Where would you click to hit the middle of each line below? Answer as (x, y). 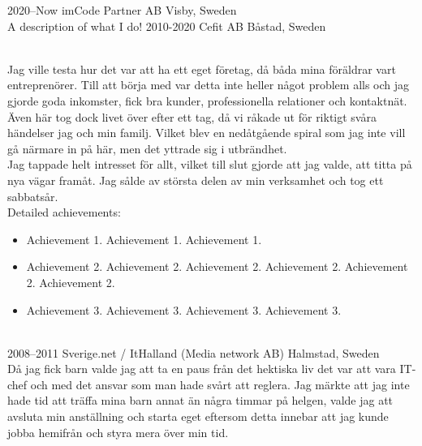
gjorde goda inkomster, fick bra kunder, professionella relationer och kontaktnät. (207, 100)
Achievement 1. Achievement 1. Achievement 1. (144, 239)
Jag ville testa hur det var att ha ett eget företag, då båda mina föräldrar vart (202, 69)
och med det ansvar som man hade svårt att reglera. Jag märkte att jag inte (220, 384)
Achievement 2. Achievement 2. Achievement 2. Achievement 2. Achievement (217, 266)
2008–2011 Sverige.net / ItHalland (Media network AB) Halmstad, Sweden (194, 352)
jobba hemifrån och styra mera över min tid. (118, 432)
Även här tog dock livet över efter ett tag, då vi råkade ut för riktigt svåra (192, 116)
